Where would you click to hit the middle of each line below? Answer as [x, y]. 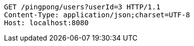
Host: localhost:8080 [46, 23]
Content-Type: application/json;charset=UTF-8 [97, 15]
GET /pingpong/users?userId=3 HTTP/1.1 [82, 7]
